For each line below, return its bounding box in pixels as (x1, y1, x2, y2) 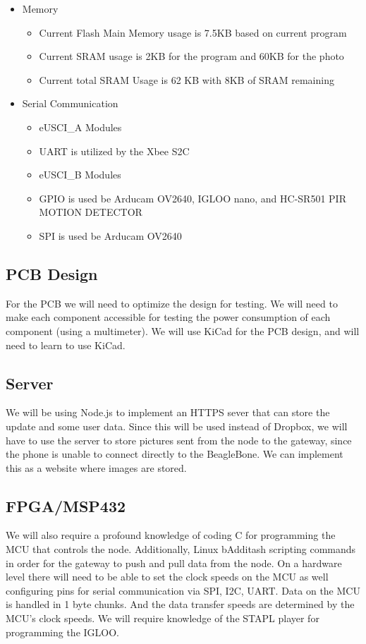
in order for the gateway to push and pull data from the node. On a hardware (6, 555, 342, 570)
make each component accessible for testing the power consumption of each (6, 310, 331, 324)
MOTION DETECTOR (39, 205, 142, 219)
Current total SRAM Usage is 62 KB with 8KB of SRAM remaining (39, 72, 334, 87)
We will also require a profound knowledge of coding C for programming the (6, 528, 336, 542)
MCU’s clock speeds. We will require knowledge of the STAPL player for (6, 611, 319, 626)
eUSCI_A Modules (39, 119, 122, 134)
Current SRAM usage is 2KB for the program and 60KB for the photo (39, 49, 344, 63)
